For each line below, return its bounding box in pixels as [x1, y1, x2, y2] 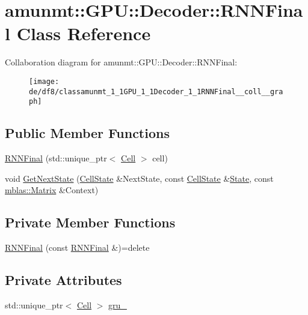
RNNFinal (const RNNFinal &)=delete [5, 241, 150, 254]
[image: [29, 77, 60, 86]
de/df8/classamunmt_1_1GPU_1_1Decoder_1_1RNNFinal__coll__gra [29, 87, 283, 96]
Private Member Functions [5, 213, 176, 232]
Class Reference [16, 21, 151, 46]
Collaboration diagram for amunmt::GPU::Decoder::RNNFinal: [5, 56, 238, 68]
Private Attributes [5, 271, 122, 289]
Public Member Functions [5, 124, 170, 142]
